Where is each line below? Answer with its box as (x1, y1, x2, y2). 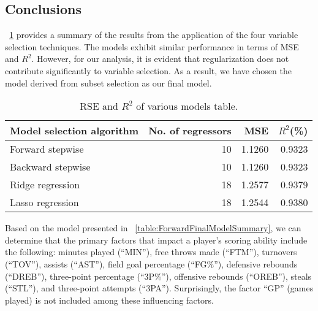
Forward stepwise (10, 142, 84, 156)
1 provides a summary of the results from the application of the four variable (9, 28, 298, 41)
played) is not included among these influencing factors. (5, 293, 214, 306)
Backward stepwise (10, 159, 91, 174)
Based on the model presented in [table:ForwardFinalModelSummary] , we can (5, 221, 301, 234)
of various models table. (136, 99, 238, 113)
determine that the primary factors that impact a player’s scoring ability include (5, 233, 308, 246)
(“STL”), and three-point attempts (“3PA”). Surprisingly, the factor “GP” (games (5, 282, 314, 294)
